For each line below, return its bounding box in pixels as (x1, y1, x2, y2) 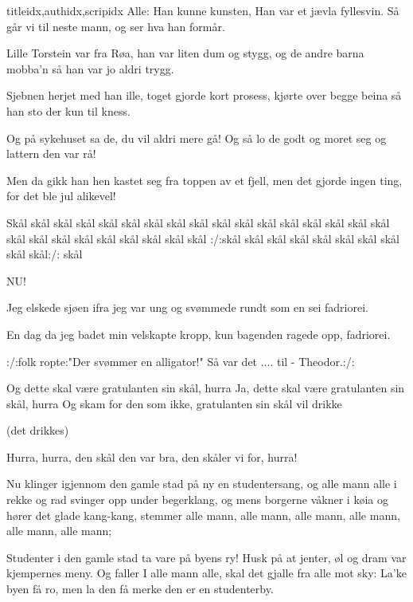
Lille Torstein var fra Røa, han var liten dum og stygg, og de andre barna (6, 45, 364, 61)
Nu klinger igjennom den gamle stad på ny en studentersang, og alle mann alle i (6, 475, 397, 492)
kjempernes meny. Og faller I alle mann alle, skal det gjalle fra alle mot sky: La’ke (6, 565, 407, 581)
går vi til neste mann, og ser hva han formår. (6, 18, 225, 34)
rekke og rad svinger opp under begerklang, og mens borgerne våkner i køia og (6, 491, 388, 508)
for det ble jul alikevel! (6, 187, 116, 204)
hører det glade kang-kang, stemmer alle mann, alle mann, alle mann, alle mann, (6, 506, 400, 523)
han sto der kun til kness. (6, 102, 131, 119)
